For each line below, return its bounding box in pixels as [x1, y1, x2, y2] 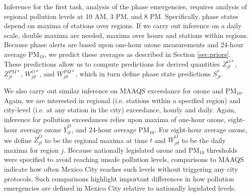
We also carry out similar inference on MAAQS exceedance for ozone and [4, 86, 224, 96]
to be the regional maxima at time [44, 135, 148, 145]
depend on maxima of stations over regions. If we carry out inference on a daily [4, 20, 242, 31]
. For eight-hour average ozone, [154, 125, 247, 135]
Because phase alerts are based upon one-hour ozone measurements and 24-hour [4, 39, 244, 50]
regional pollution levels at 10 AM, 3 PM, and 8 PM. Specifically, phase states [4, 11, 238, 21]
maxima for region [4, 144, 59, 155]
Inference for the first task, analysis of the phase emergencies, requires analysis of [4, 1, 247, 11]
